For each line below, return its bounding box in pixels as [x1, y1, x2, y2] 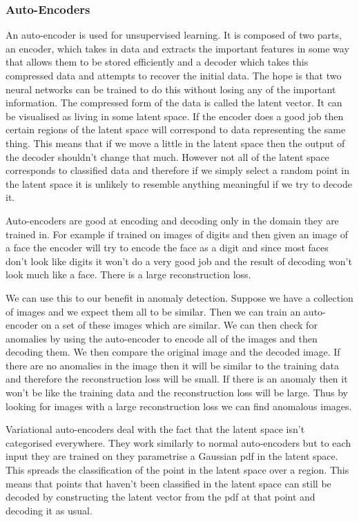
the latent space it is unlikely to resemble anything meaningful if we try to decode [6, 176, 352, 191]
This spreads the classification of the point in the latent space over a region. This [6, 463, 349, 477]
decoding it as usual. [6, 503, 93, 517]
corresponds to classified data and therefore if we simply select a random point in [6, 163, 350, 177]
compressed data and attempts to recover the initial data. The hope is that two [6, 68, 342, 82]
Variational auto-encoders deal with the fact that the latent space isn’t [6, 422, 305, 436]
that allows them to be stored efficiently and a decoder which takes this [6, 55, 309, 69]
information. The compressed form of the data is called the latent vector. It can [6, 95, 342, 110]
